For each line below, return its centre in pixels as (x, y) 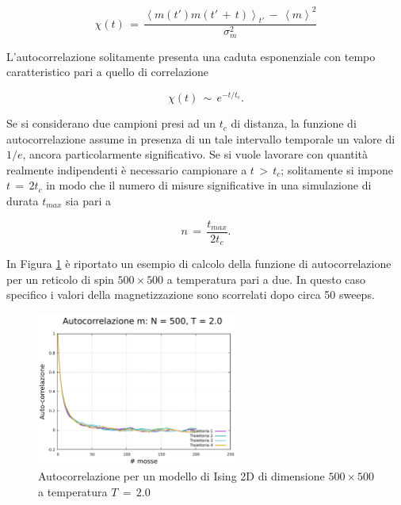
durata (23, 201)
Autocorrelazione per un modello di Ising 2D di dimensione (181, 476)
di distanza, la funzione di (294, 123)
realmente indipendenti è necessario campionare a (127, 169)
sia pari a (88, 201)
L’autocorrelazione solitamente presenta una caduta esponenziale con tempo (191, 56)
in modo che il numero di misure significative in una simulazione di (209, 185)
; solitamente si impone (337, 169)
